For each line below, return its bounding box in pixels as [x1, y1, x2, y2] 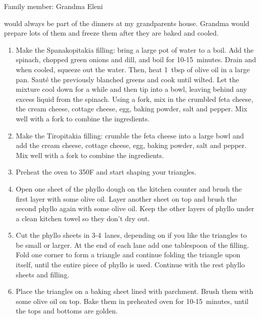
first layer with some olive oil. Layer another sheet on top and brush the [15, 193, 237, 204]
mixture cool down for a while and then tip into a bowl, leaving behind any [15, 84, 247, 94]
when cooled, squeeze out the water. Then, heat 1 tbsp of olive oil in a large [15, 64, 250, 74]
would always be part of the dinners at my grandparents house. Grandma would [4, 18, 249, 28]
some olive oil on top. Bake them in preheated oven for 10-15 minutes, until [15, 295, 248, 306]
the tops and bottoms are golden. [15, 305, 118, 316]
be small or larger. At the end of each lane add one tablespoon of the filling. [15, 239, 249, 250]
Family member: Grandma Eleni [4, 1, 103, 11]
